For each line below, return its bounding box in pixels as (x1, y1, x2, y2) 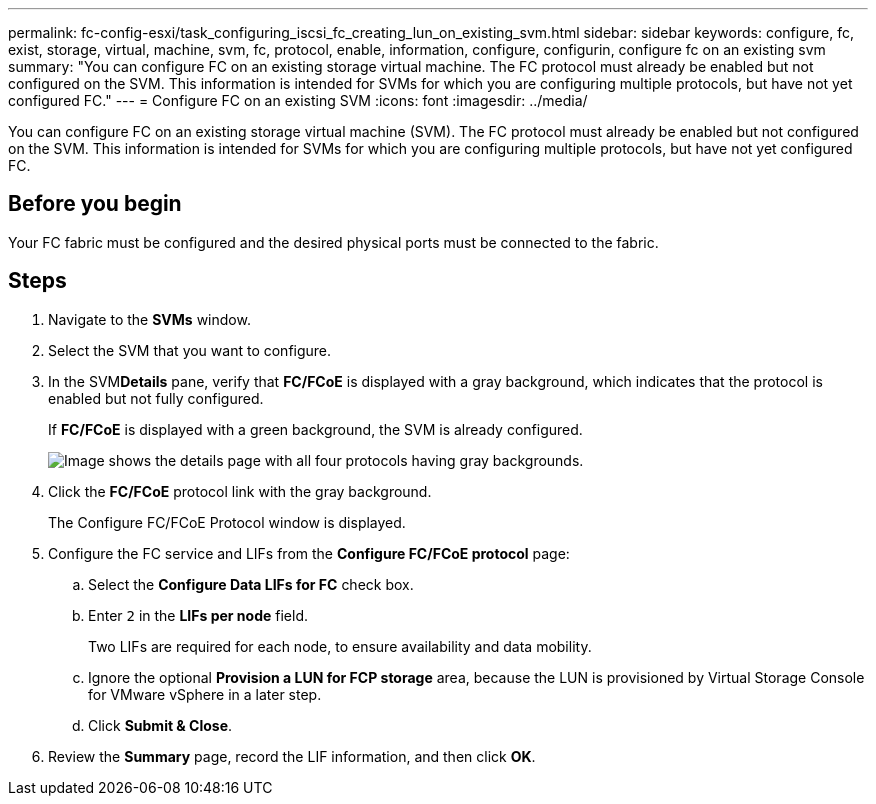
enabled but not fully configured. (48, 389, 264, 407)
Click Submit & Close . (88, 716, 233, 734)
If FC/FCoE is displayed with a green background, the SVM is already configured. (48, 420, 583, 438)
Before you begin (8, 191, 182, 217)
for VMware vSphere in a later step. (88, 685, 322, 703)
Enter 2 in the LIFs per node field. (88, 606, 308, 624)
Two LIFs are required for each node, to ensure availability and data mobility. (88, 637, 592, 655)
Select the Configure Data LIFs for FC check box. (88, 575, 414, 593)
